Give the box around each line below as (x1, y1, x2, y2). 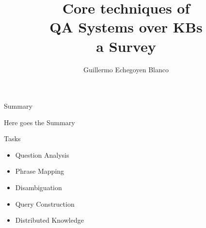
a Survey (96, 36, 156, 56)
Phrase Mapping (15, 166, 64, 176)
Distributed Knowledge (15, 215, 84, 225)
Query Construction (15, 198, 75, 209)
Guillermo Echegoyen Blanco (83, 64, 169, 74)
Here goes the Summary (4, 117, 75, 127)
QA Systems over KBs (49, 17, 203, 37)
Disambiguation (15, 182, 62, 193)
